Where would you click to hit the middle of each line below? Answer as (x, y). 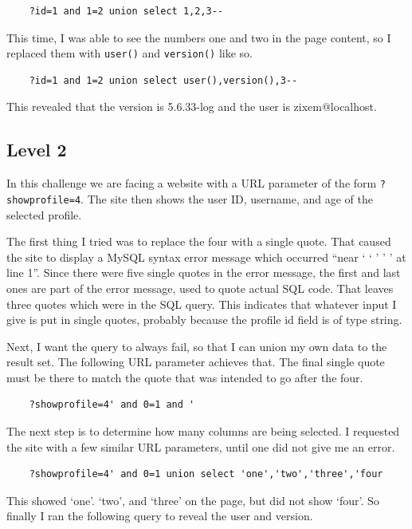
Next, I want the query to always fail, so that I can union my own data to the (197, 346)
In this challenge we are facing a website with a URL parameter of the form (192, 183)
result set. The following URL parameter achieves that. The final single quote (196, 362)
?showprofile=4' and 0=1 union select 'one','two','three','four (206, 474)
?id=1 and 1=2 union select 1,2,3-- (126, 11)
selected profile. (44, 214)
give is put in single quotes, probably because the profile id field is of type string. (204, 320)
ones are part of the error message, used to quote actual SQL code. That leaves (200, 288)
